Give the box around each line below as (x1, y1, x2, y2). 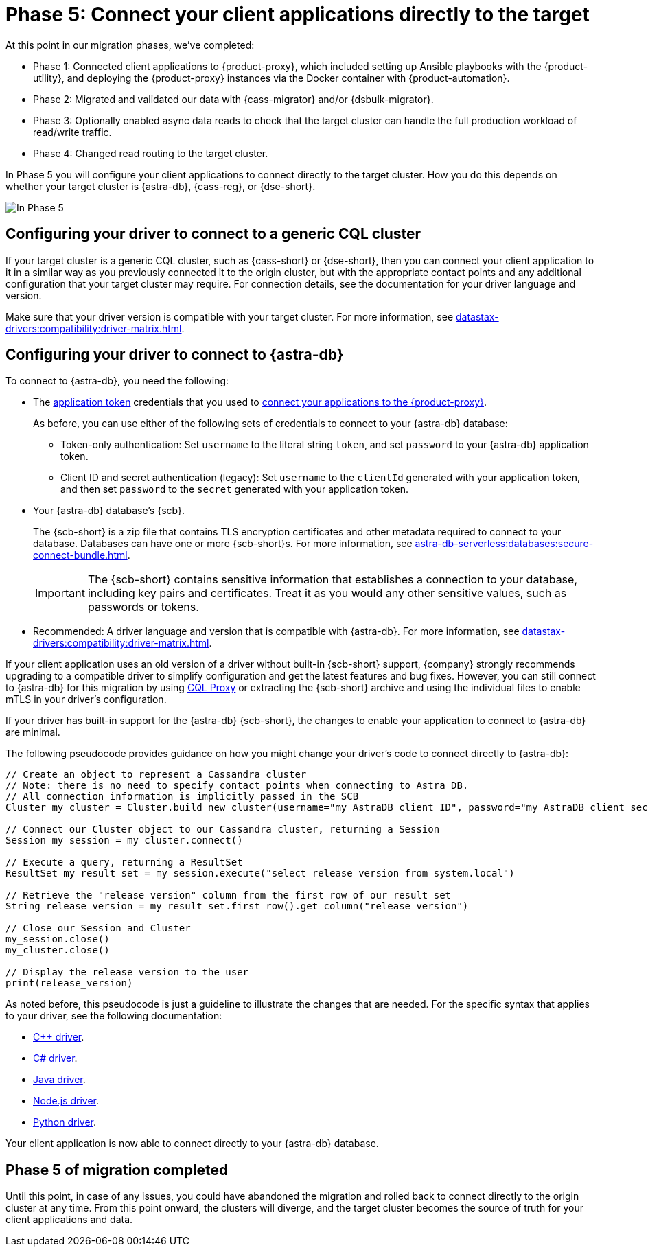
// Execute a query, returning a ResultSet (5, 857, 243, 868)
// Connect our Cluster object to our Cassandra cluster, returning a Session (5, 824, 440, 835)
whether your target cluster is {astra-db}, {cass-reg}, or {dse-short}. (5, 180, 316, 192)
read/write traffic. (33, 126, 112, 138)
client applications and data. (5, 1214, 133, 1226)
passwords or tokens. (87, 600, 199, 614)
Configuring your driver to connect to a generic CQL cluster (5, 225, 421, 243)
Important (35, 586, 85, 601)
